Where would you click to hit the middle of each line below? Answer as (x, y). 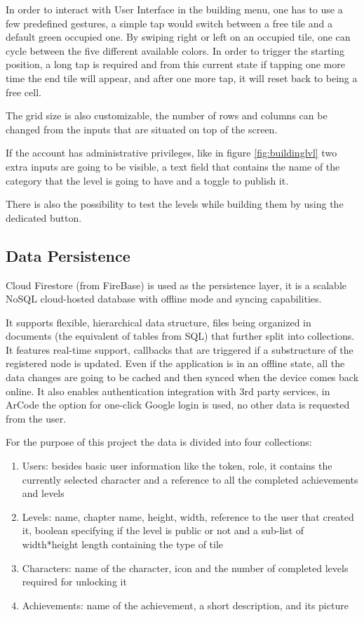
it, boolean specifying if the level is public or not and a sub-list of (163, 530)
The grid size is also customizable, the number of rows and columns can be (167, 115)
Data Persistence (68, 255)
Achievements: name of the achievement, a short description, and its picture (185, 605)
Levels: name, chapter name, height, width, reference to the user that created (188, 516)
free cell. (23, 92)
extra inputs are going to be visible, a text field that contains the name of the (173, 166)
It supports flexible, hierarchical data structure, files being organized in (159, 322)
